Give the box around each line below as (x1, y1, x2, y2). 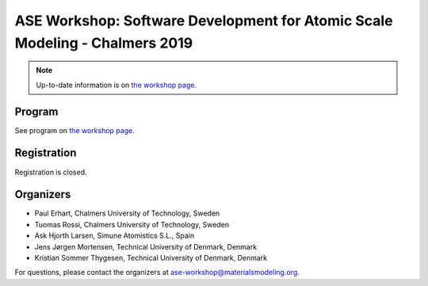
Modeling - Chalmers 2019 (14, 34, 193, 51)
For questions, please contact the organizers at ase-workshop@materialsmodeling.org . (14, 268, 300, 277)
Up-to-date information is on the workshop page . (36, 80, 197, 90)
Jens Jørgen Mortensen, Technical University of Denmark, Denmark (34, 242, 258, 251)
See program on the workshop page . (14, 125, 135, 135)
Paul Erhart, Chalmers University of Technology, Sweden (34, 208, 220, 218)
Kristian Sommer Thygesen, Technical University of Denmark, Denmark (34, 254, 268, 263)
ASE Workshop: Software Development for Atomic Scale (14, 12, 393, 29)
